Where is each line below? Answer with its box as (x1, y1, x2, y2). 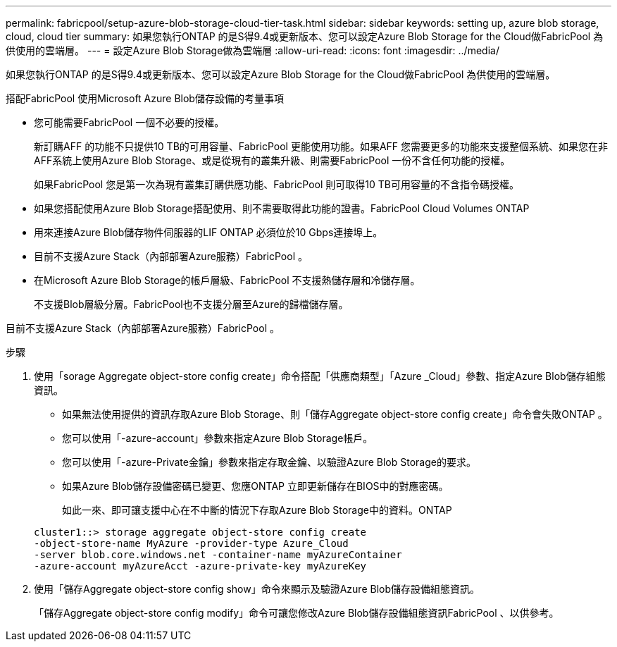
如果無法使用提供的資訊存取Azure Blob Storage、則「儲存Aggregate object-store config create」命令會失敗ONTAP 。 (62, 408, 608, 420)
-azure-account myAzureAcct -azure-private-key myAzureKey (34, 560, 367, 572)
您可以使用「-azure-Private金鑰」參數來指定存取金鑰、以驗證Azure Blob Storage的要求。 (62, 456, 476, 468)
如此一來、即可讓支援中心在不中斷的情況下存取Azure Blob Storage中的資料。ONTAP (62, 504, 452, 516)
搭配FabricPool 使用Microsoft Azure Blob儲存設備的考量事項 (6, 92, 284, 104)
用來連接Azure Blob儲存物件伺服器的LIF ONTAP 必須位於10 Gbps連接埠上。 (34, 226, 383, 238)
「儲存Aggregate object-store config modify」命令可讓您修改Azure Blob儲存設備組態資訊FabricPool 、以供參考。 (34, 607, 559, 619)
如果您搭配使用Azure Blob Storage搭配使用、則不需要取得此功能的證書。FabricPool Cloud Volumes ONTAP (34, 202, 530, 214)
